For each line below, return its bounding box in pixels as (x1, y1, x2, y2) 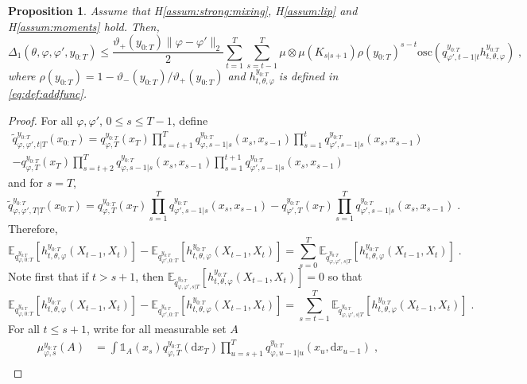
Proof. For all (8, 111, 73, 128)
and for (8, 174, 44, 191)
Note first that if (8, 267, 89, 284)
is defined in (278, 67, 339, 83)
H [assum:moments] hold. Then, (8, 17, 160, 34)
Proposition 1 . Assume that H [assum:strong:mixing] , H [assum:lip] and (8, 2, 358, 18)
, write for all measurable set (87, 320, 227, 337)
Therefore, (8, 219, 58, 236)
